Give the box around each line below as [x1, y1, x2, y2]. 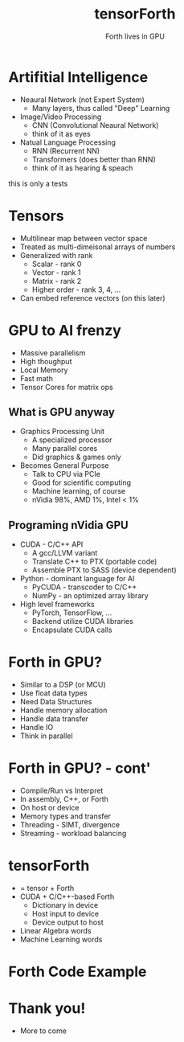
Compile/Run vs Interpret [19, 786, 104, 796]
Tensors [8, 207, 64, 225]
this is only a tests [8, 178, 68, 188]
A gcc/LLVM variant [31, 548, 98, 558]
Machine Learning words [19, 934, 103, 944]
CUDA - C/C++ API [19, 539, 84, 549]
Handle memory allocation [19, 705, 108, 716]
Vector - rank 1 [31, 267, 81, 277]
